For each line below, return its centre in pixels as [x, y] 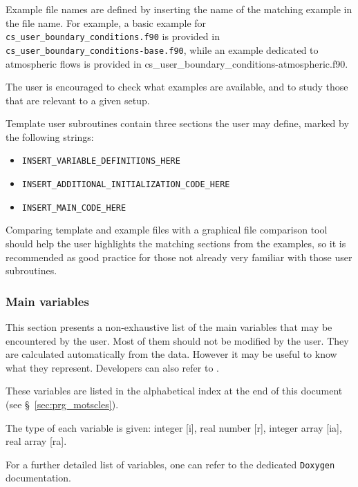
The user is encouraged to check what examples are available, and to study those [177, 87]
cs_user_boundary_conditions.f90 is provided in [113, 36]
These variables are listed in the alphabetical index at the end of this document [174, 391]
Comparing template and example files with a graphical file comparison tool [167, 230]
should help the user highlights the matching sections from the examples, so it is [176, 243]
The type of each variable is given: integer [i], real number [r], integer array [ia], [174, 427]
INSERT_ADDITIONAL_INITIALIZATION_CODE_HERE [126, 185]
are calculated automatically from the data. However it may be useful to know [171, 354]
